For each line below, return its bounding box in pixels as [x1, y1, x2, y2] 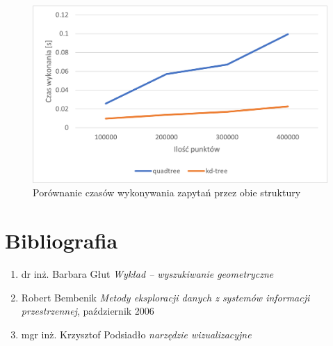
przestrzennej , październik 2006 [21, 304, 154, 318]
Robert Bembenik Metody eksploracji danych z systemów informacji [21, 290, 310, 304]
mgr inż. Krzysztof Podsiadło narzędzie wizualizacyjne [21, 327, 252, 341]
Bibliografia [5, 226, 118, 255]
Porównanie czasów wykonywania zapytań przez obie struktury [33, 185, 301, 200]
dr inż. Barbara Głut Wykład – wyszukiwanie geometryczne [21, 266, 274, 281]
